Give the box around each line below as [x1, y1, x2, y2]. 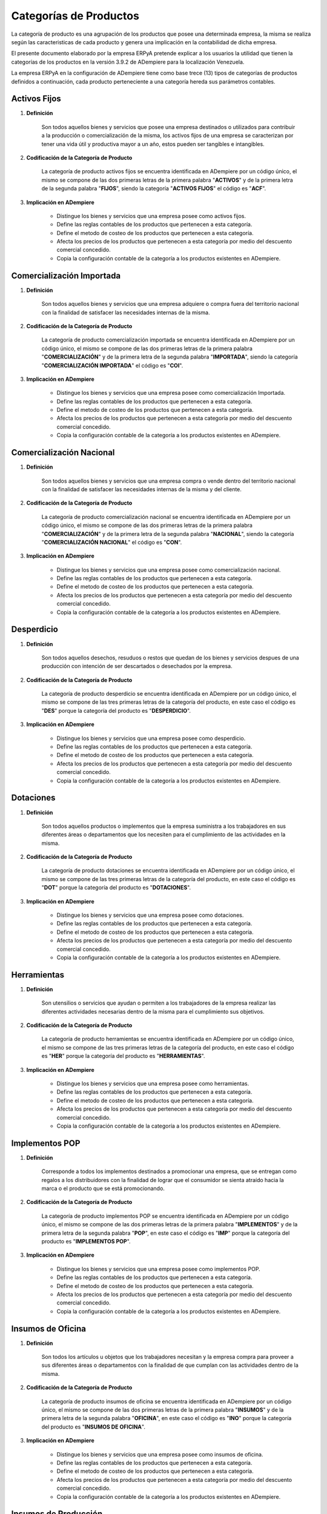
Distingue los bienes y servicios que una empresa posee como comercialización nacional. [56, 566, 281, 574]
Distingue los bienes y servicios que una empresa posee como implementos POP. [56, 1265, 260, 1272]
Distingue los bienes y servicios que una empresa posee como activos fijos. [56, 212, 246, 219]
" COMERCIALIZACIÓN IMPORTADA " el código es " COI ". [41, 362, 183, 369]
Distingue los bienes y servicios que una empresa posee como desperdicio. [56, 735, 246, 742]
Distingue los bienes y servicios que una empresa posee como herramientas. [56, 1080, 249, 1087]
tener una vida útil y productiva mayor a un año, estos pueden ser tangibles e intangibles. [41, 140, 265, 148]
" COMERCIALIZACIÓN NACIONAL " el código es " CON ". [41, 538, 182, 546]
